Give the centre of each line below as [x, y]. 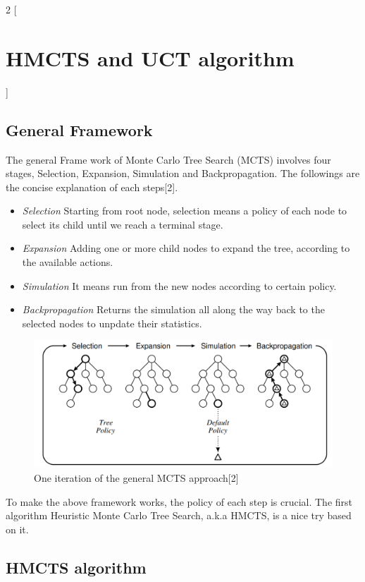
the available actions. [68, 262]
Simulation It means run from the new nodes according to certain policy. [179, 285]
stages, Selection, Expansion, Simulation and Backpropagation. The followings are [183, 173]
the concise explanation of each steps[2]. [92, 187]
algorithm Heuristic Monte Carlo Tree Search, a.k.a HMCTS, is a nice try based [179, 515]
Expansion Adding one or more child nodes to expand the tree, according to [186, 248]
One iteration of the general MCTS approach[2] [136, 477]
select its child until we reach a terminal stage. [123, 224]
